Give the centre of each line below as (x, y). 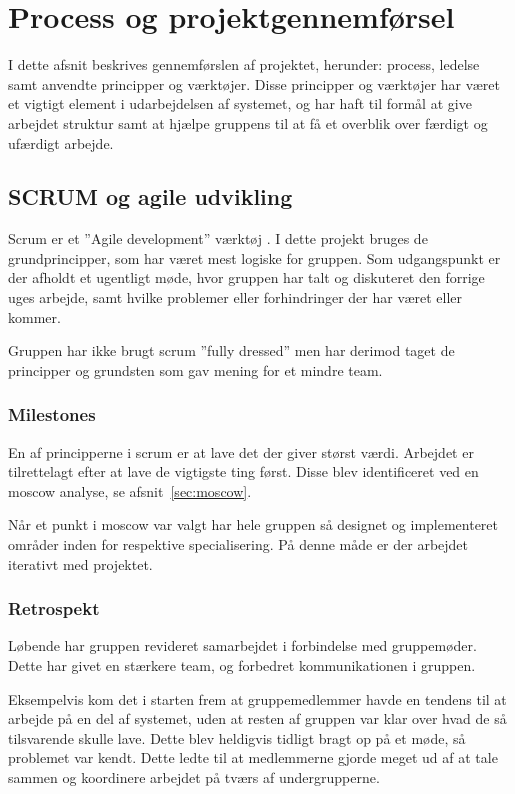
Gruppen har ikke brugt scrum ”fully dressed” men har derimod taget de (231, 350)
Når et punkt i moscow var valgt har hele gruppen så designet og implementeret (253, 524)
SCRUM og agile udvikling (150, 196)
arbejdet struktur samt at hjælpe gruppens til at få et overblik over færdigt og (248, 122)
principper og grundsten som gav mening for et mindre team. (195, 369)
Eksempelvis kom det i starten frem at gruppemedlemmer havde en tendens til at (257, 698)
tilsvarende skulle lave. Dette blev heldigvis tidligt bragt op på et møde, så (237, 737)
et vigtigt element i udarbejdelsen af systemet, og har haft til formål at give (240, 103)
